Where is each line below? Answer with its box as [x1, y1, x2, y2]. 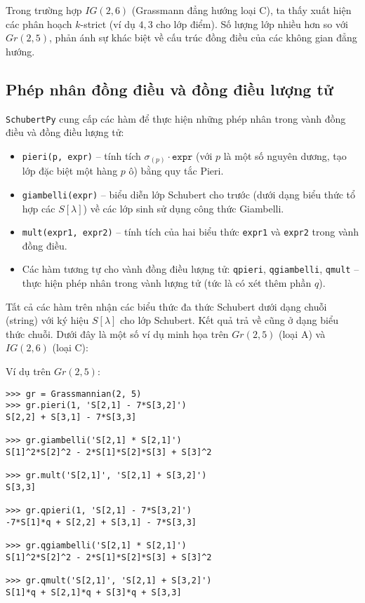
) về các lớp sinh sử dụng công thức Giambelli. [83, 201, 284, 215]
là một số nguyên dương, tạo [223, 148, 347, 163]
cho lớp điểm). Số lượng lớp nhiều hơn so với [156, 16, 348, 31]
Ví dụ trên [6, 364, 51, 379]
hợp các [22, 201, 55, 215]
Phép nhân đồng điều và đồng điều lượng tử [6, 78, 333, 100]
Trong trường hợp [6, 3, 82, 17]
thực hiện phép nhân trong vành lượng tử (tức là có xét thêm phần [22, 276, 312, 290]
